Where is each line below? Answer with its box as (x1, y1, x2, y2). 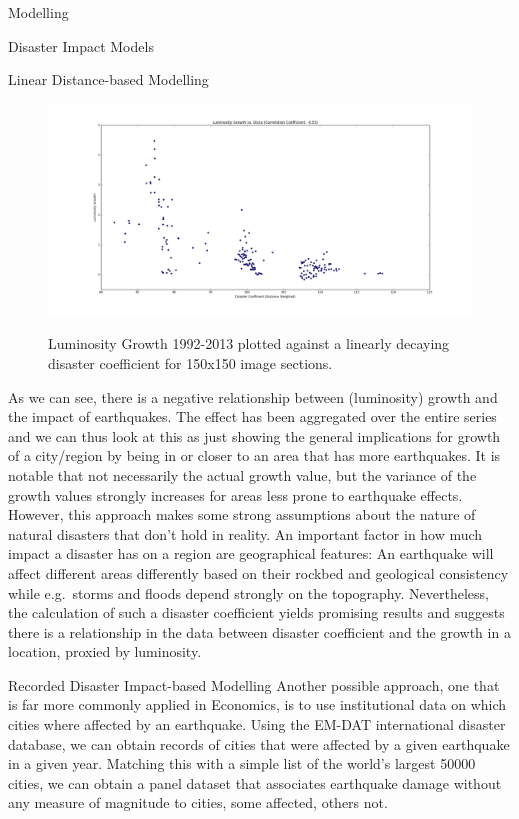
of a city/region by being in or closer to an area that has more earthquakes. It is (8, 445, 501, 466)
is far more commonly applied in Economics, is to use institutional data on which (8, 694, 507, 715)
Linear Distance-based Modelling (8, 69, 209, 90)
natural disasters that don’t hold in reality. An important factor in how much (8, 523, 483, 544)
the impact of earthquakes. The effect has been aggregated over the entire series (8, 406, 497, 427)
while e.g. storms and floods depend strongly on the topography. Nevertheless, (8, 582, 489, 603)
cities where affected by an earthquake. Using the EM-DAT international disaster (8, 714, 506, 735)
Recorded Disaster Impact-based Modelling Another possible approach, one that (8, 674, 500, 695)
